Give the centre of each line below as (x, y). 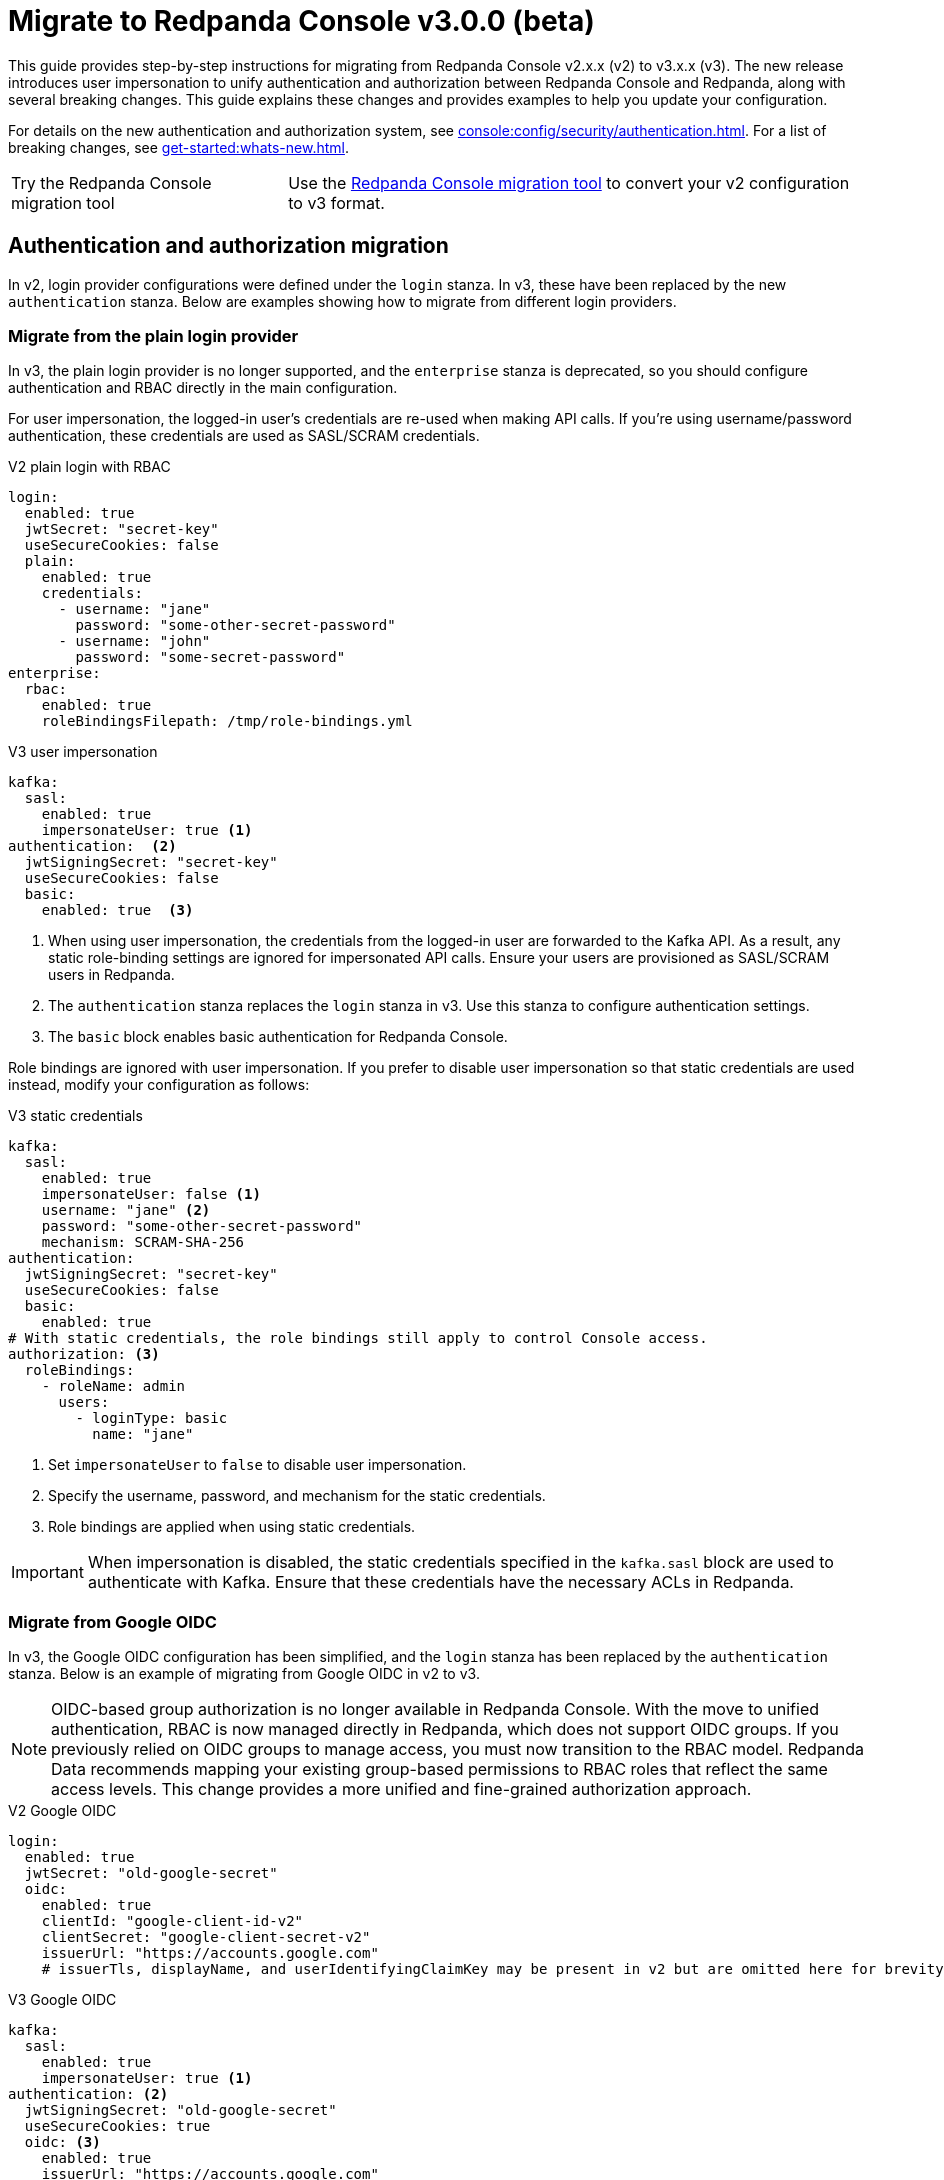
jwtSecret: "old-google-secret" (151, 1873)
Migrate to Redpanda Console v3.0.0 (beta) (301, 21)
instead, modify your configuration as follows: (159, 1085)
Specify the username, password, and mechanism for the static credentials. (297, 1496)
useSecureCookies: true (117, 2126)
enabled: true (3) (117, 910)
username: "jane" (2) (126, 1210)
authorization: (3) (84, 1354)
